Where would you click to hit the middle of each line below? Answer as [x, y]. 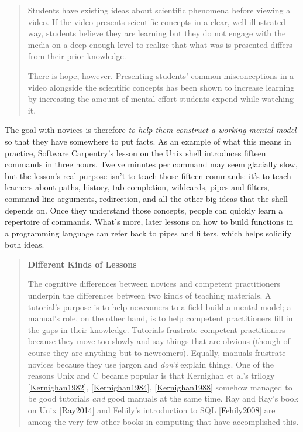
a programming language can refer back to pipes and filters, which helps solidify [148, 233]
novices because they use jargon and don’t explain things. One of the [151, 364]
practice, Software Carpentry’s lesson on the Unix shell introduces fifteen [135, 152]
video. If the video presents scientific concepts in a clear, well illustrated [157, 21]
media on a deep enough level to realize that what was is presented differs [160, 44]
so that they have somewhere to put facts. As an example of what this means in [148, 141]
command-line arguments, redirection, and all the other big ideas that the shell [146, 198]
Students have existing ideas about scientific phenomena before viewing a [159, 10]
